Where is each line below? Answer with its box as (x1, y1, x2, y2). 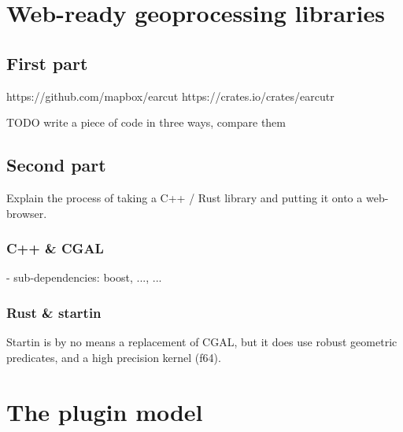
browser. (6, 205, 47, 221)
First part (6, 50, 88, 75)
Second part (6, 153, 106, 177)
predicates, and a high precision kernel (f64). (6, 349, 221, 365)
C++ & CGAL (6, 238, 104, 258)
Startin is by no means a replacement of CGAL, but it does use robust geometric (6, 334, 397, 350)
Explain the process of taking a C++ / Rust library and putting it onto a (6, 189, 363, 205)
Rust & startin (6, 302, 102, 322)
